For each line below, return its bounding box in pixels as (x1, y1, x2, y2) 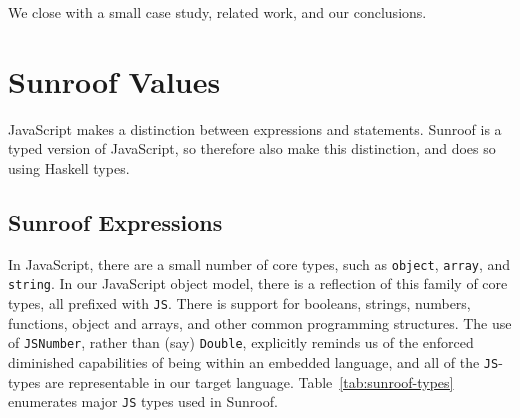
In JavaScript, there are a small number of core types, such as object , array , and (8, 253, 511, 274)
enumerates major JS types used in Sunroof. (8, 391, 278, 412)
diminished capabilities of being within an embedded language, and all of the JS (8, 351, 499, 372)
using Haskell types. (8, 157, 130, 178)
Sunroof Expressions (8, 206, 223, 237)
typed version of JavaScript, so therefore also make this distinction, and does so (8, 138, 496, 159)
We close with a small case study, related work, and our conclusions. (8, 2, 427, 22)
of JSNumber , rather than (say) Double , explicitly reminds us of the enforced (8, 332, 474, 353)
